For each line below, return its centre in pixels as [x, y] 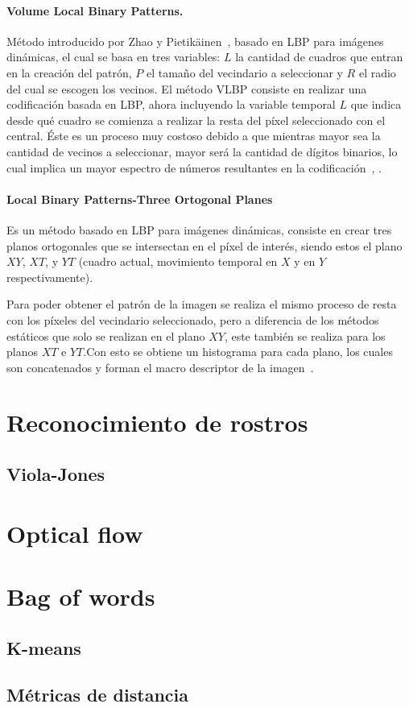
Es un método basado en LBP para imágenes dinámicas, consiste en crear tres [199, 229]
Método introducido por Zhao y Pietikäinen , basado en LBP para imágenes [195, 41]
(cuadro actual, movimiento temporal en [178, 261]
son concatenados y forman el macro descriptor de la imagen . [160, 367]
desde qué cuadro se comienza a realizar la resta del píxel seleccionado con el [196, 120]
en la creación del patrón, [69, 72]
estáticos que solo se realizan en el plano [106, 335]
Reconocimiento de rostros [157, 422]
